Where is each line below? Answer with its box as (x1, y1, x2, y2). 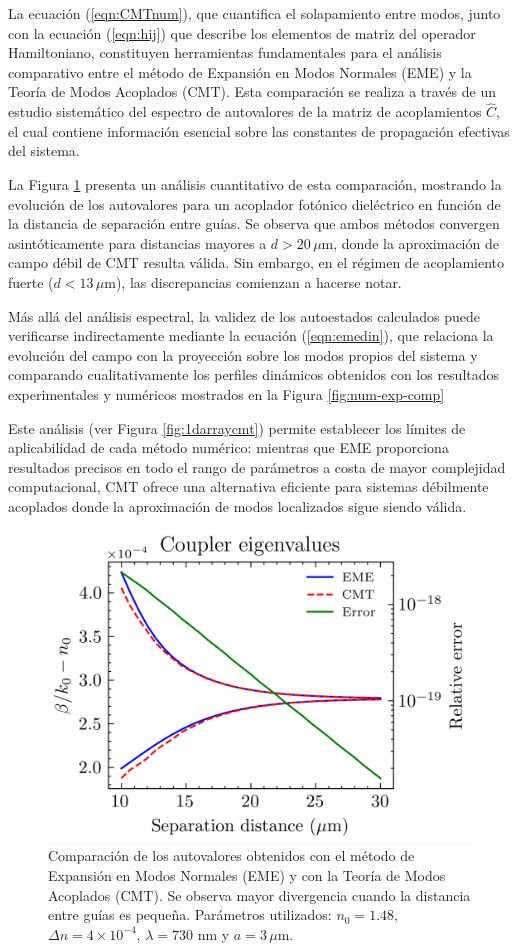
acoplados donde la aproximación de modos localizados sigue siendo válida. (8, 495, 467, 516)
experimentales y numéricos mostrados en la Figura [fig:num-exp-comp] (8, 383, 445, 404)
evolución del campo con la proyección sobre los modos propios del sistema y (8, 344, 478, 365)
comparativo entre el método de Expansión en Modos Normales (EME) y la (8, 61, 472, 82)
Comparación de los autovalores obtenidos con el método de (48, 845, 415, 866)
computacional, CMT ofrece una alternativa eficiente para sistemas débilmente (8, 476, 489, 497)
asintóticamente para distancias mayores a (8, 232, 267, 253)
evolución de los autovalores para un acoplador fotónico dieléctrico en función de (8, 193, 501, 214)
